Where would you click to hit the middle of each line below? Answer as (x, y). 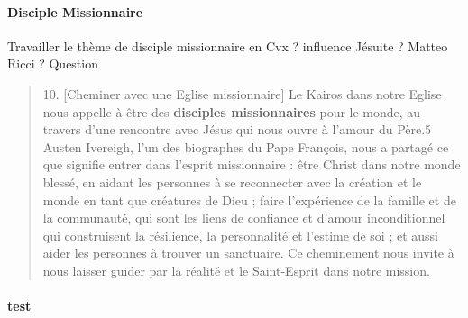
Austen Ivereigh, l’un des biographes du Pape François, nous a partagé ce (246, 146)
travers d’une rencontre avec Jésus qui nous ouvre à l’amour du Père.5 (237, 129)
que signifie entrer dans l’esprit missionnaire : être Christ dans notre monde (252, 164)
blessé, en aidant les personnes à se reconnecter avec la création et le (232, 182)
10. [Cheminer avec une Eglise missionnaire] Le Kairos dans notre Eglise (242, 93)
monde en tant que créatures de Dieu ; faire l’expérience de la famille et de (249, 200)
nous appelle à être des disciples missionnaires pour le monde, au (232, 111)
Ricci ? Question (53, 64)
